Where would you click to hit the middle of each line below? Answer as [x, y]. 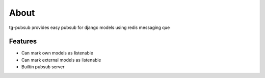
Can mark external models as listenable [61, 60]
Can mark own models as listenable [57, 53]
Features [23, 41]
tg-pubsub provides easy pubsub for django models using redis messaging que [90, 27]
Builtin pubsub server [43, 67]
